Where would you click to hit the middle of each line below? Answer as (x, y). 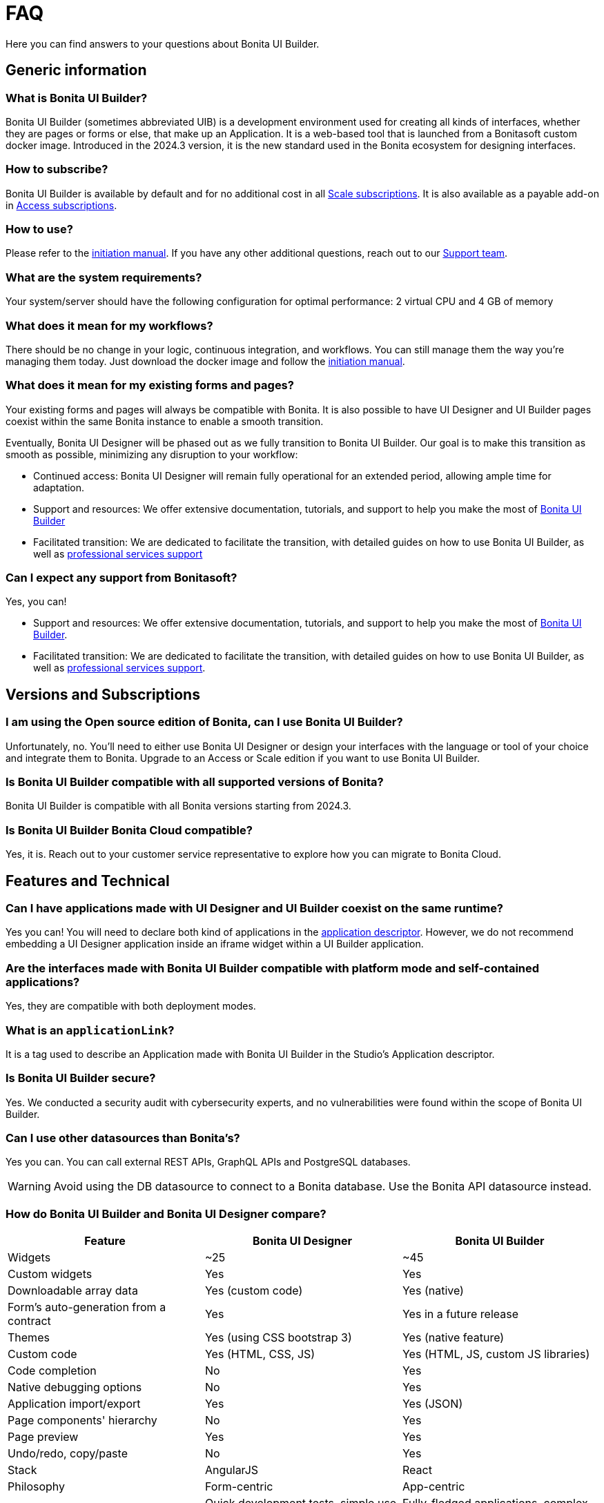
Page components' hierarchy (82, 1421)
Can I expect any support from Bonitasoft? (121, 578)
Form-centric (239, 1487)
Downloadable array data (73, 1291)
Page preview (43, 1437)
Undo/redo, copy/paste (68, 1454)
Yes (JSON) (432, 1404)
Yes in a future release (460, 1314)
